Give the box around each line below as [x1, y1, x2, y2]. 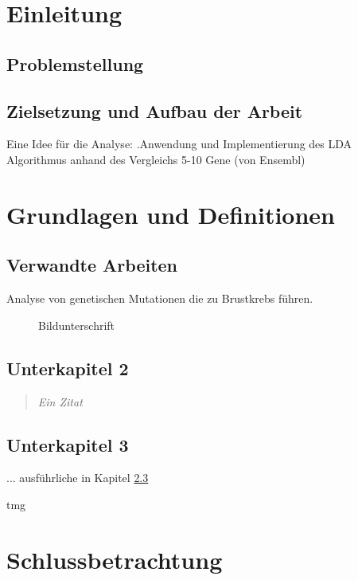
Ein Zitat [37, 393, 83, 410]
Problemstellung [6, 51, 144, 76]
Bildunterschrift [38, 316, 115, 333]
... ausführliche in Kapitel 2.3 [6, 469, 149, 486]
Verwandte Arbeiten [6, 253, 178, 277]
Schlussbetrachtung [6, 543, 223, 575]
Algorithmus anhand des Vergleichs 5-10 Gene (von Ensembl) [6, 151, 305, 167]
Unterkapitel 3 [6, 432, 129, 457]
